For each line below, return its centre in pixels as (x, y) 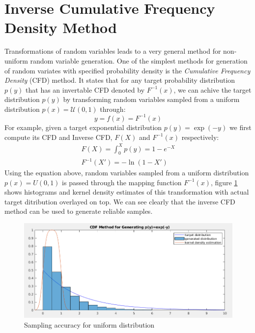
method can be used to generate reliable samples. (79, 211)
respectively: (200, 137)
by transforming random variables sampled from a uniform (151, 99)
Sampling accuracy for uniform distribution (89, 324)
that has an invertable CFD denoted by (85, 89)
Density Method (61, 27)
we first (240, 127)
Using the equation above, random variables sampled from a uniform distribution (127, 173)
